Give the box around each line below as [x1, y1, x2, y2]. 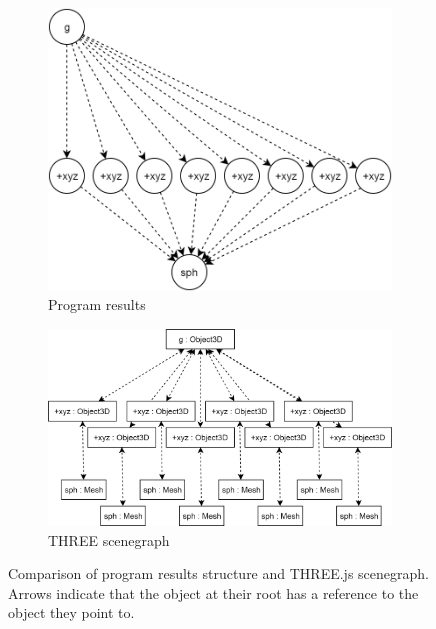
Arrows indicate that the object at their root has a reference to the [8, 582, 419, 603]
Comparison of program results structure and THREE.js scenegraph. [8, 563, 429, 584]
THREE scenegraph [48, 529, 170, 550]
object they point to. [8, 602, 135, 623]
